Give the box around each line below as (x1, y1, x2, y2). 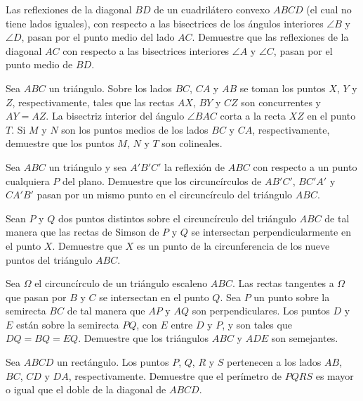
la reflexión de (164, 159, 225, 174)
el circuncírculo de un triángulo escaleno (34, 276, 208, 291)
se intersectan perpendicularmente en (191, 224, 351, 239)
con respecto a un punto (253, 159, 357, 174)
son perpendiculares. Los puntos (192, 303, 330, 318)
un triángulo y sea (48, 159, 127, 174)
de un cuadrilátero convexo (154, 2, 270, 16)
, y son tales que (222, 317, 292, 331)
